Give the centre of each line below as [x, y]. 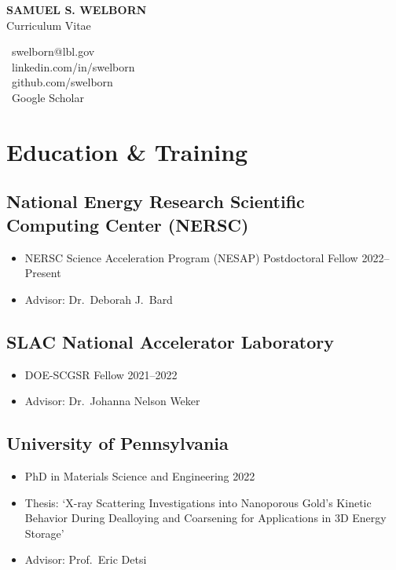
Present [43, 273]
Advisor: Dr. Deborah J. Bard [99, 299]
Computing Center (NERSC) [128, 224]
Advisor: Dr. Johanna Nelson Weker [112, 401]
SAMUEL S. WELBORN [77, 9]
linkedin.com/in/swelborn [73, 66]
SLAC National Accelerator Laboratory [170, 341]
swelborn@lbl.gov [53, 51]
